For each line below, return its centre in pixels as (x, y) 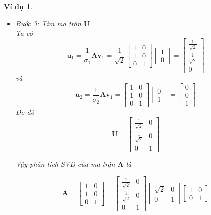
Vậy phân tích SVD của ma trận (65, 164)
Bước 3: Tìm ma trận (48, 23)
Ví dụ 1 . (18, 6)
